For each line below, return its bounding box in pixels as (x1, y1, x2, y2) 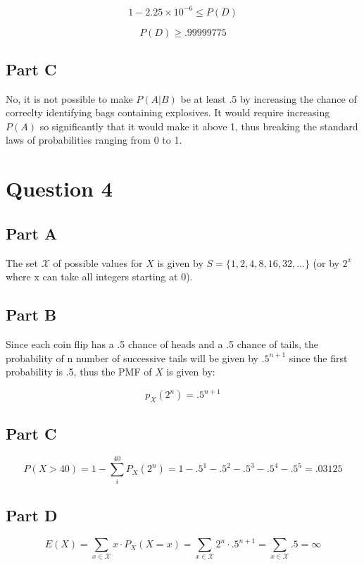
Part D (6, 504, 58, 526)
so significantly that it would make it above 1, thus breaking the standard (39, 118, 358, 133)
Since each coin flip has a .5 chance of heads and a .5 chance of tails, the (6, 337, 318, 352)
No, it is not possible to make (6, 91, 133, 106)
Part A (6, 222, 58, 244)
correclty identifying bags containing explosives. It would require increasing (6, 105, 330, 120)
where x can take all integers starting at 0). (6, 269, 193, 284)
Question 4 (6, 174, 113, 203)
